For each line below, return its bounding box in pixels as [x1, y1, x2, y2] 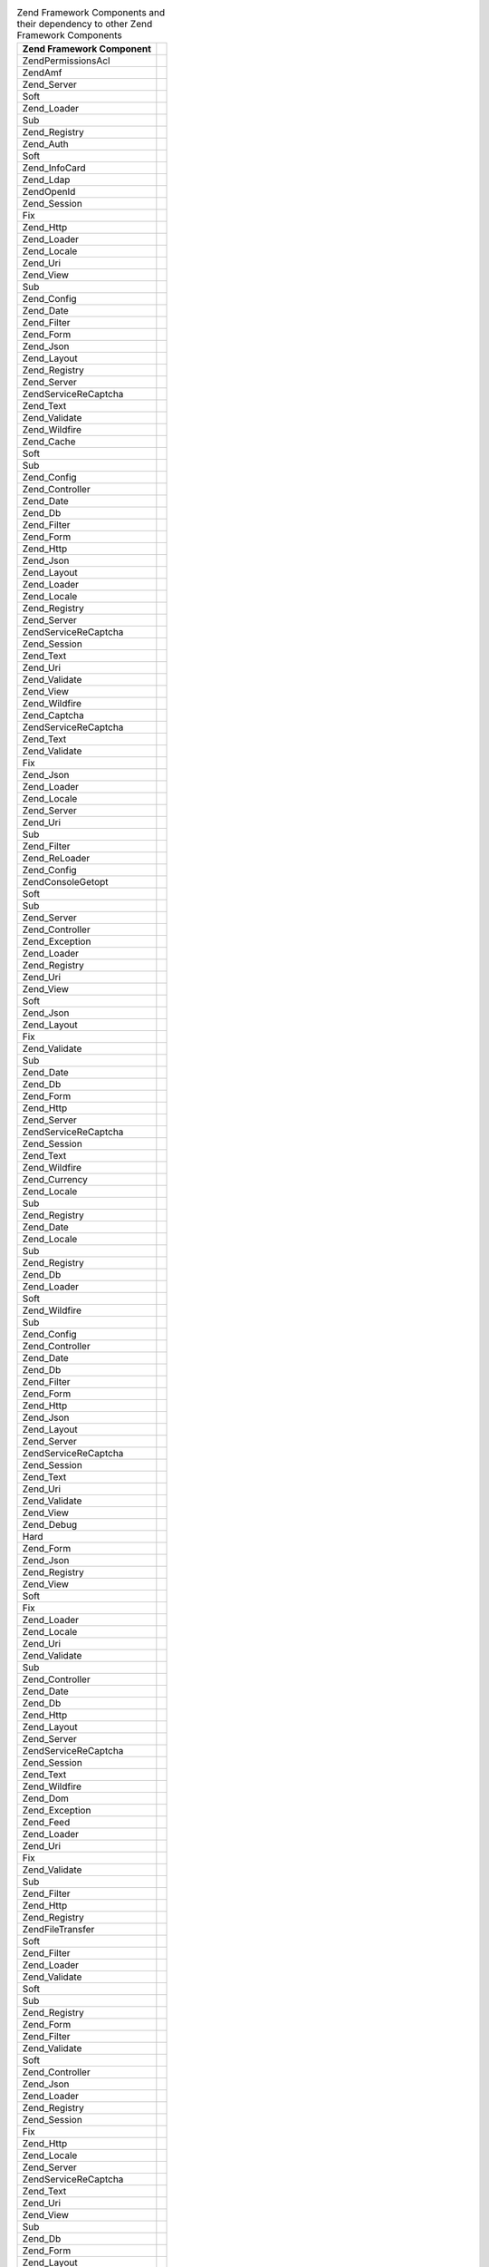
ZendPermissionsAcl [22, 54, 110, 67]
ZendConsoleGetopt [22, 876, 109, 889]
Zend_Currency [22, 1173, 88, 1186]
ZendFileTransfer [22, 1923, 95, 1936]
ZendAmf [22, 66, 62, 79]
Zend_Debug [22, 1519, 78, 1532]
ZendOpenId [22, 186, 76, 199]
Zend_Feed [22, 1816, 71, 1829]
